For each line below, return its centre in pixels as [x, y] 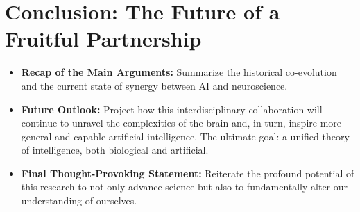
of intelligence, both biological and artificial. [115, 150]
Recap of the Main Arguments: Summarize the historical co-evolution [179, 72]
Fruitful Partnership [103, 39]
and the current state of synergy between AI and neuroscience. [154, 85]
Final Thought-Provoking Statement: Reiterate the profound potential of [188, 173]
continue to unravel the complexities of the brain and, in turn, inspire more [181, 123]
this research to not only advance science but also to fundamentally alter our [185, 187]
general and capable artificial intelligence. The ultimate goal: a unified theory [185, 136]
